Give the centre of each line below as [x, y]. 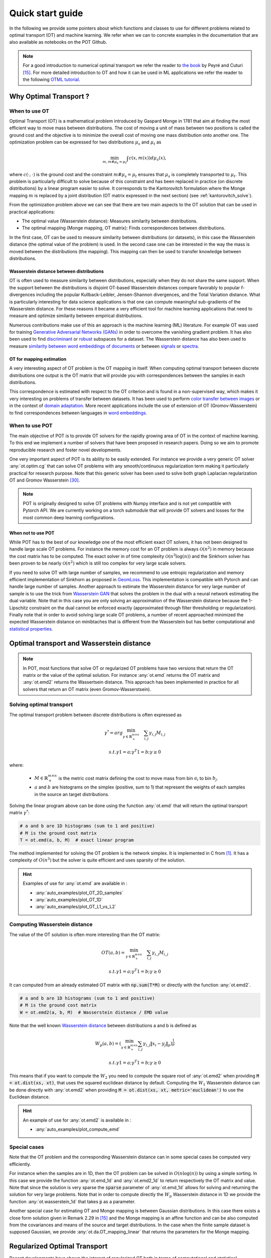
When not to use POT [32, 533]
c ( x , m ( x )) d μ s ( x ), [148, 159]
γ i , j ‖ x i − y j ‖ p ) [158, 1044]
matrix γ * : [19, 812]
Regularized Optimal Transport [58, 1246]
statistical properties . [31, 628]
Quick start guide [46, 13]
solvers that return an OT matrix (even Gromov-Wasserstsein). [87, 689]
